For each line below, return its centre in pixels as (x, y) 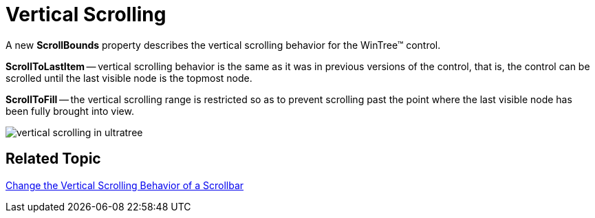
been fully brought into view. (70, 111)
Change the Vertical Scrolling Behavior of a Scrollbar (125, 185)
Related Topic (53, 159)
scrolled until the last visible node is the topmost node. (129, 78)
